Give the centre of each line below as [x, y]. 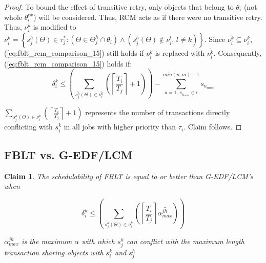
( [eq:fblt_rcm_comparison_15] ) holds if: [68, 63]
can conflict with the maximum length [186, 241]
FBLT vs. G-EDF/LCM [68, 154]
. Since [215, 39]
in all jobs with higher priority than [120, 127]
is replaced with [180, 53]
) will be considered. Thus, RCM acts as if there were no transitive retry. [148, 17]
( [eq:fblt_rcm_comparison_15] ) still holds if [74, 53]
